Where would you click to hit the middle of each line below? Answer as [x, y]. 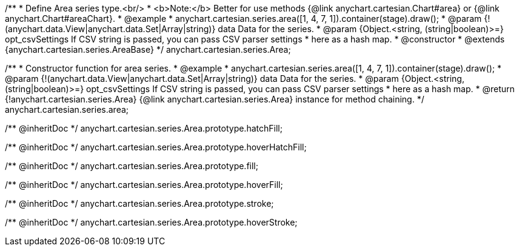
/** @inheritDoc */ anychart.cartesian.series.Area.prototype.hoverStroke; [151, 222]
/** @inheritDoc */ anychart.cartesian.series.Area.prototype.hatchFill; [144, 128]
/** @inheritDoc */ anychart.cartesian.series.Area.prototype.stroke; [139, 203]
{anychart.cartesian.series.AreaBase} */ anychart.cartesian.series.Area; [148, 49]
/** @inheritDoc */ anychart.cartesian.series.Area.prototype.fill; [132, 166]
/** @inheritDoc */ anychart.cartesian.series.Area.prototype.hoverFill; [144, 185]
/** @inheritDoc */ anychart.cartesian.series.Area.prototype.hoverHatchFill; [156, 147]
